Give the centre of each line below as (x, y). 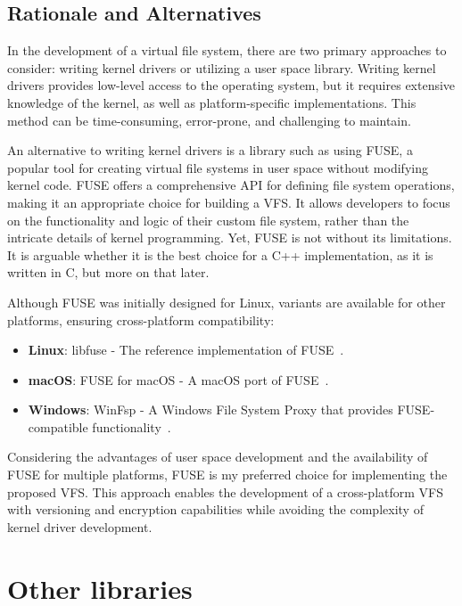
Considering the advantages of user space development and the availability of (218, 457)
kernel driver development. (80, 526)
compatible (58, 426)
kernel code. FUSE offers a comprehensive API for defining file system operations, (231, 185)
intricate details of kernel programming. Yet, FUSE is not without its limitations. (230, 237)
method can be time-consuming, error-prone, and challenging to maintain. (209, 120)
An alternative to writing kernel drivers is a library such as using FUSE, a (210, 150)
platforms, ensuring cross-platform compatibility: (141, 319)
